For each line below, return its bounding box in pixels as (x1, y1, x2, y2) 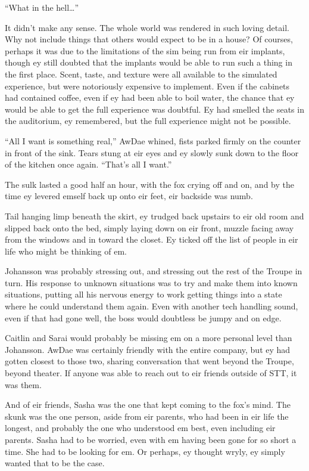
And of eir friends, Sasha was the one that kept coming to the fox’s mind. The (5, 398, 291, 411)
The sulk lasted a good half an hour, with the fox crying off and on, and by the (5, 178, 294, 190)
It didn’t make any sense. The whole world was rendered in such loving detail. (5, 21, 289, 33)
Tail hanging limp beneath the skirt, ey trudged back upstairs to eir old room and (5, 209, 304, 222)
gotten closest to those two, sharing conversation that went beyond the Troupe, (5, 355, 294, 367)
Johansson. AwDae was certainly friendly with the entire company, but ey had (5, 343, 291, 355)
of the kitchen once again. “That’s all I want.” (5, 158, 172, 171)
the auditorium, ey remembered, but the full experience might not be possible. (5, 114, 291, 127)
